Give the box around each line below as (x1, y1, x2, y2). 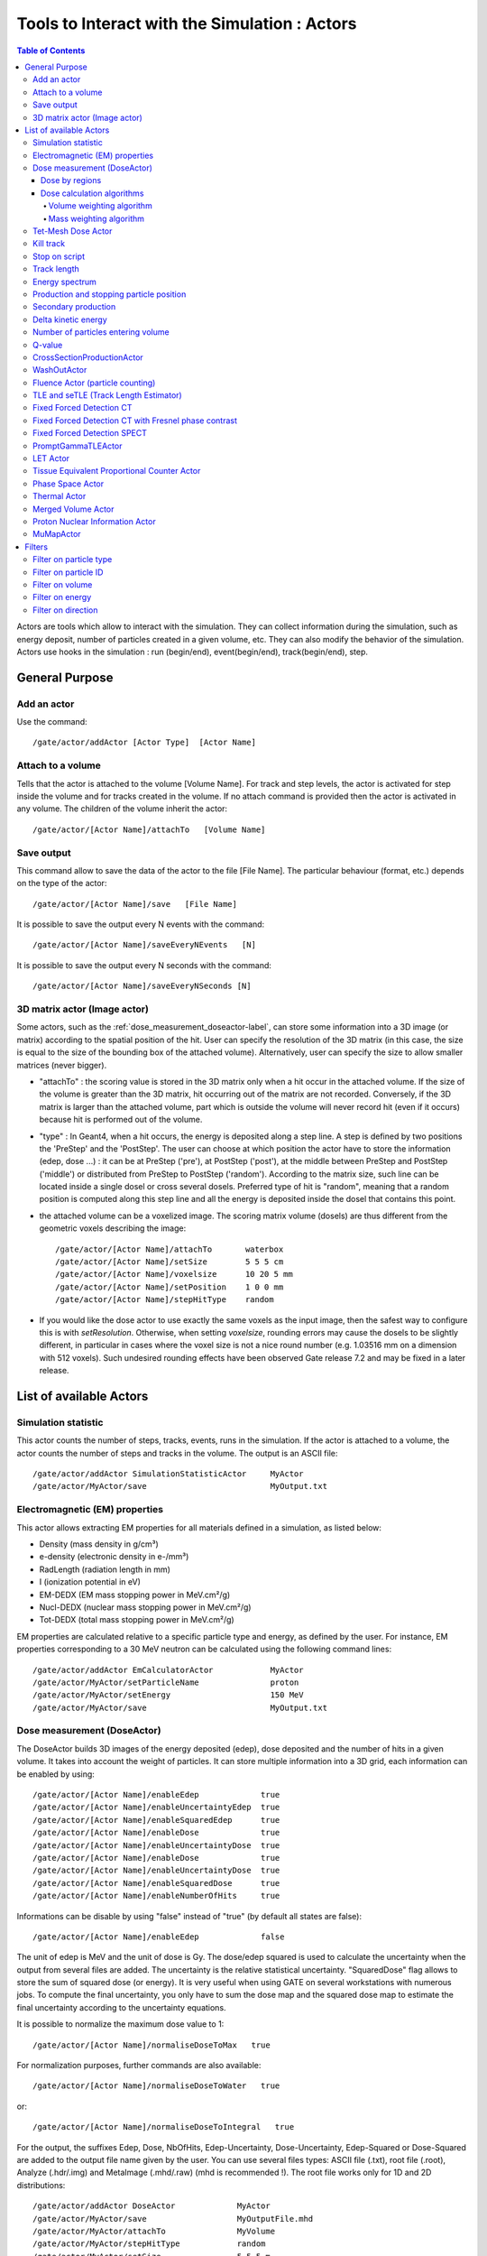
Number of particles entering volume (32, 327, 170, 337)
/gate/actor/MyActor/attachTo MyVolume (32, 2225, 275, 2236)
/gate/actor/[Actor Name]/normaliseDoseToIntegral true (32, 2122, 295, 2132)
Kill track (32, 238, 66, 249)
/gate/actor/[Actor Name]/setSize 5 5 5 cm (55, 1257, 284, 1267)
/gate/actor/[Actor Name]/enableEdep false (32, 1931, 285, 1942)
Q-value (32, 339, 63, 350)
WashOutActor (32, 365, 87, 375)
